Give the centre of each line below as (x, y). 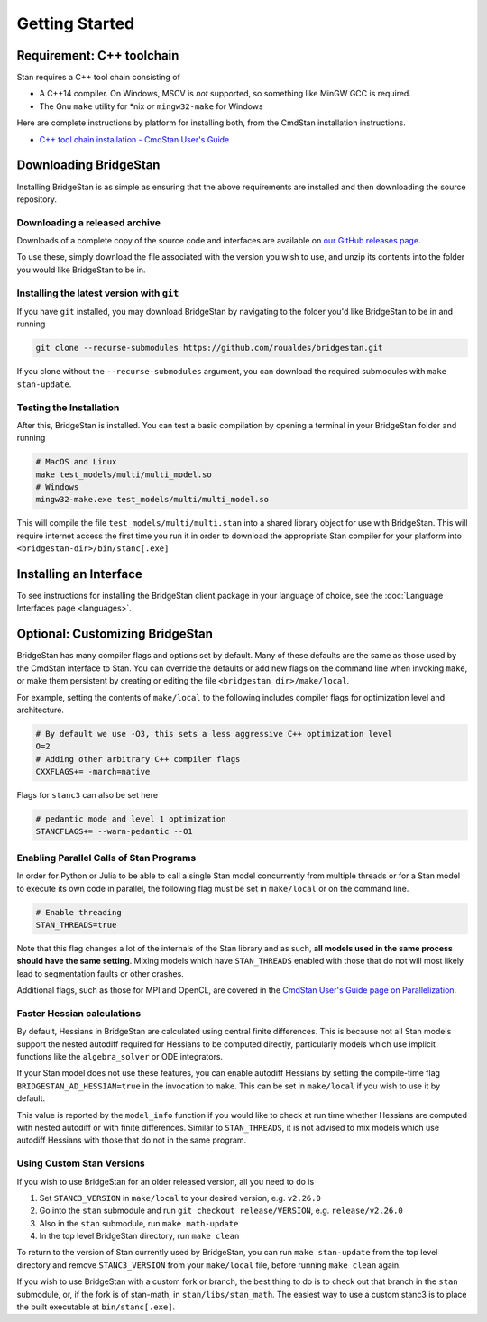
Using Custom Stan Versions (81, 1163)
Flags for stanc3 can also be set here (87, 795)
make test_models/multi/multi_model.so (124, 474)
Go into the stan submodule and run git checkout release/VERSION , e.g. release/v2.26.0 (221, 1211)
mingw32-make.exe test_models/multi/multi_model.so (152, 500)
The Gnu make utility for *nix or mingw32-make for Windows (151, 106)
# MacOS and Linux (76, 462)
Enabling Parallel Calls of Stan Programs (106, 858)
